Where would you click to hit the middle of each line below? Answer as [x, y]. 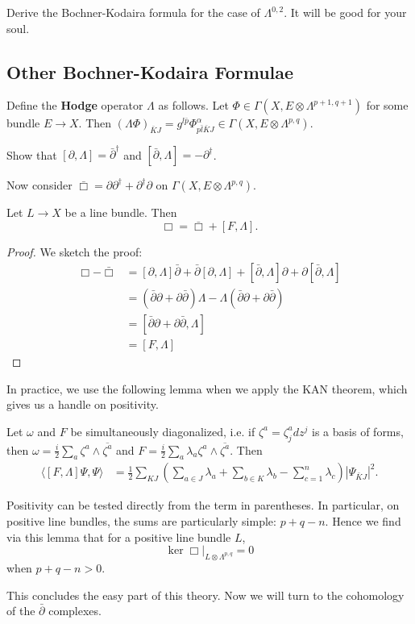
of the [21, 611]
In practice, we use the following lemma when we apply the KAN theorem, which [207, 388]
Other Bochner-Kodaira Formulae [150, 71]
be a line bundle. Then [121, 212]
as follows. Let [193, 105]
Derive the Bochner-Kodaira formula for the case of [133, 12]
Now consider [39, 185]
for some [387, 105]
